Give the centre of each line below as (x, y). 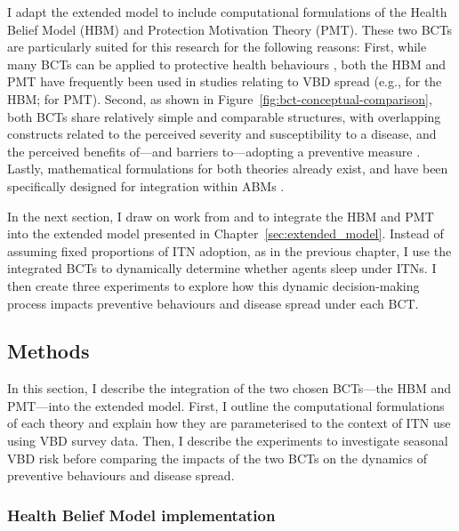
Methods (48, 351)
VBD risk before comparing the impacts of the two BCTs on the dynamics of (217, 458)
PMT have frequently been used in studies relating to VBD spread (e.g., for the (225, 81)
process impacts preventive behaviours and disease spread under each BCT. (213, 303)
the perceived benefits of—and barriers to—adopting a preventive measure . (214, 151)
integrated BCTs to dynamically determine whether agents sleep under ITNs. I (222, 268)
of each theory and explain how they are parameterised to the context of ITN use (229, 423)
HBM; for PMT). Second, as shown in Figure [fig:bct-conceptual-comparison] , (220, 98)
